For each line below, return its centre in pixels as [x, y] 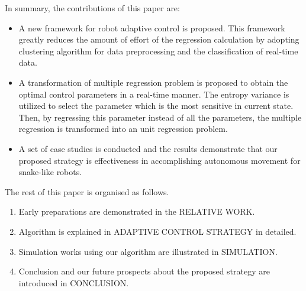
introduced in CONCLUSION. [74, 282]
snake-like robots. [50, 172]
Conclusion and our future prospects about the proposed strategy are [144, 271]
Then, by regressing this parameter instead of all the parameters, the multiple [160, 117]
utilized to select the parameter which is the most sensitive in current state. [156, 106]
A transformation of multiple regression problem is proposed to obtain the [153, 82]
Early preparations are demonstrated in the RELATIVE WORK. [137, 211]
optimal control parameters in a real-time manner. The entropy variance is [154, 94]
